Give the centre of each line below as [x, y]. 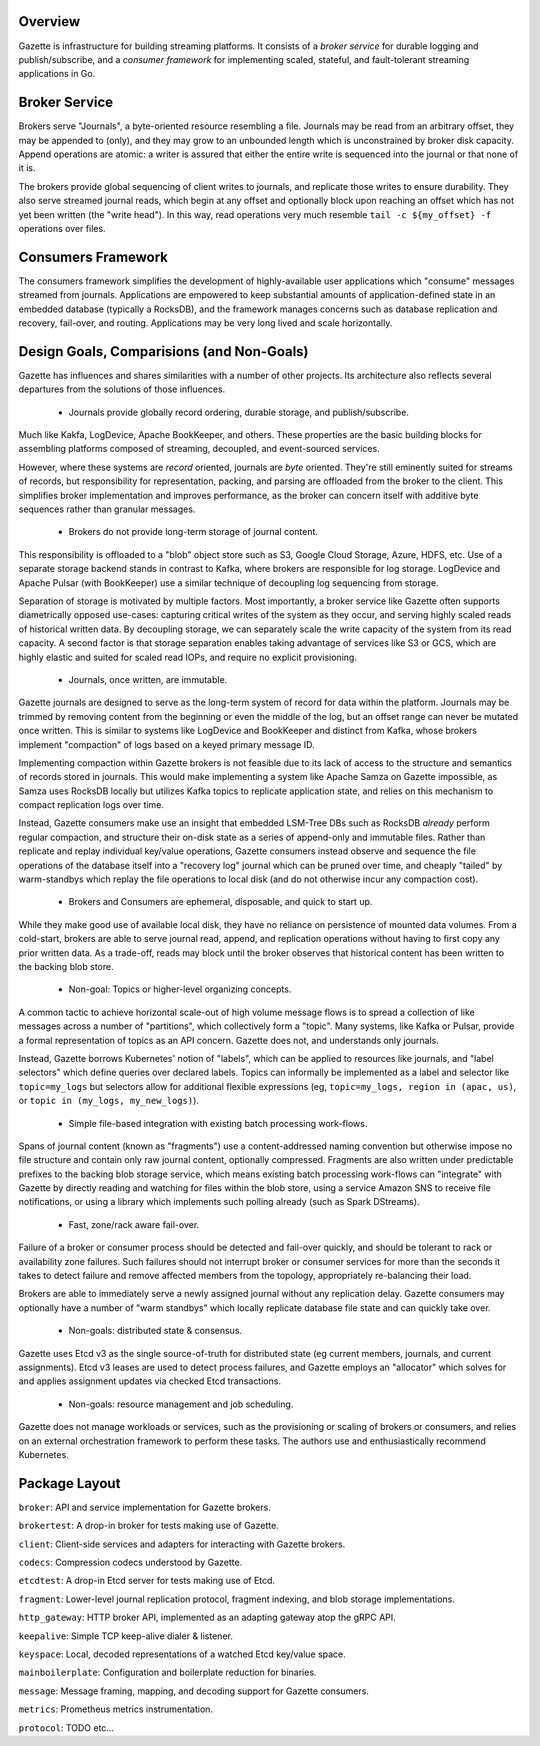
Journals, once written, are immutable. [148, 679]
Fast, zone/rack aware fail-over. [134, 1224]
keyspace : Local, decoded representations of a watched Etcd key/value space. [182, 1654]
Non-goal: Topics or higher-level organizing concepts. [180, 989]
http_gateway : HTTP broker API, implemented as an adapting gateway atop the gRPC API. [207, 1617]
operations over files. [62, 228]
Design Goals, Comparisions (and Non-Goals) [163, 351]
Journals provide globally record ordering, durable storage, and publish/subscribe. [239, 412]
